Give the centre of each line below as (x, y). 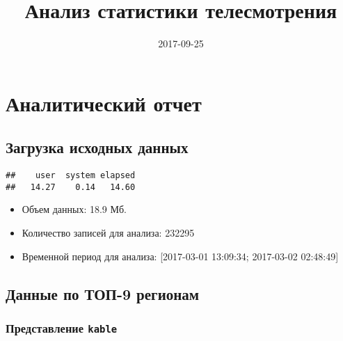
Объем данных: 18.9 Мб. (74, 209)
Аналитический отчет (104, 103)
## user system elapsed (71, 176)
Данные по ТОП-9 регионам (103, 293)
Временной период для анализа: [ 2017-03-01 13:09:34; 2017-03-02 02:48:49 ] (180, 256)
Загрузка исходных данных (97, 147)
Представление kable (62, 327)
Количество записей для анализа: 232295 (108, 233)
